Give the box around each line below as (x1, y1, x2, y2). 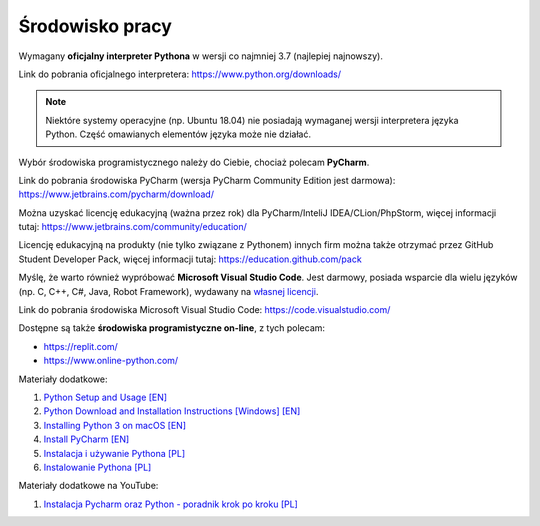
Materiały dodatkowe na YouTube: (18, 480, 159, 492)
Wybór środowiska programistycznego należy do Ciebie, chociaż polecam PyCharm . (18, 156, 370, 168)
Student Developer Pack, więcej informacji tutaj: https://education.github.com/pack (18, 253, 362, 265)
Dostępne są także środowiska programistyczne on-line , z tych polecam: (18, 322, 325, 334)
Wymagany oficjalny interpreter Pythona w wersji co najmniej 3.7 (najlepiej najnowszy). (18, 50, 384, 62)
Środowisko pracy (18, 15, 172, 37)
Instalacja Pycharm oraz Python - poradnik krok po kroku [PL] (43, 498, 299, 510)
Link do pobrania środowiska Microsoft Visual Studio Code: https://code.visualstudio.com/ (18, 304, 391, 316)
